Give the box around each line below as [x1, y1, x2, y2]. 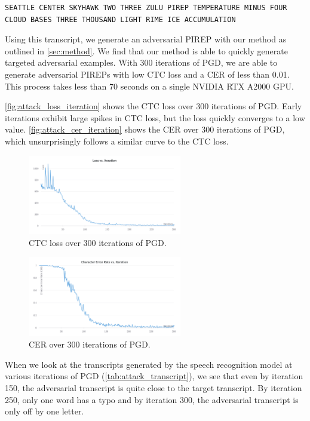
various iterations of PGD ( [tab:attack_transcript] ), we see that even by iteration [5, 370, 303, 382]
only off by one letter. [5, 405, 84, 417]
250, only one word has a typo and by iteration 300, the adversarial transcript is [5, 393, 299, 405]
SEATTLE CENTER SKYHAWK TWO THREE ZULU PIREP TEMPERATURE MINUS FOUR [5, 4, 287, 12]
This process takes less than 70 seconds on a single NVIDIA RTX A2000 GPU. [5, 79, 294, 92]
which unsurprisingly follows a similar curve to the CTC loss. [5, 134, 229, 147]
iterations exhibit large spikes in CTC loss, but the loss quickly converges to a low [5, 111, 305, 124]
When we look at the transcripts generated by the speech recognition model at [5, 358, 293, 370]
